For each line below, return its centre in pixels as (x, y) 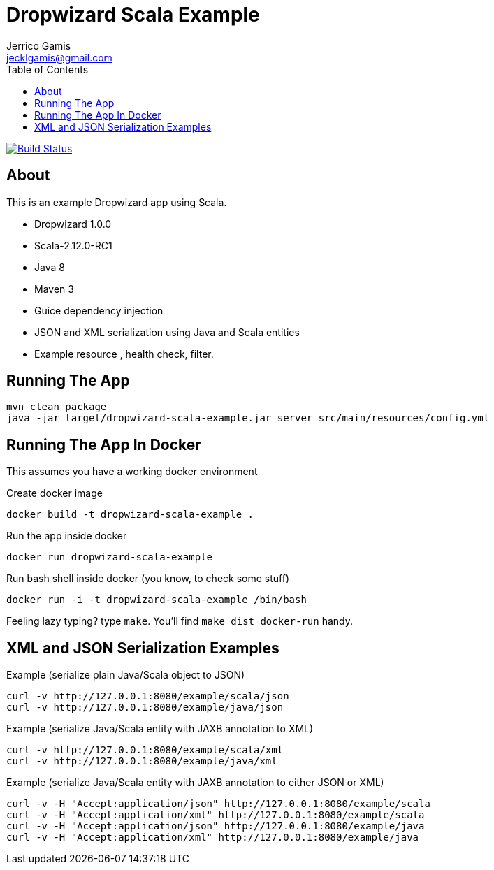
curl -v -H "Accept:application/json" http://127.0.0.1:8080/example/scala (218, 804)
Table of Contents (48, 69)
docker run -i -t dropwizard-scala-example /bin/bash (157, 600)
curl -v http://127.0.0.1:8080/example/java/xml (142, 761)
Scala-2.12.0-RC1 (73, 245)
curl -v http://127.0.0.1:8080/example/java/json (145, 708)
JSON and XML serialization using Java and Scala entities (167, 332)
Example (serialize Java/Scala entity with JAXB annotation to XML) (160, 729)
